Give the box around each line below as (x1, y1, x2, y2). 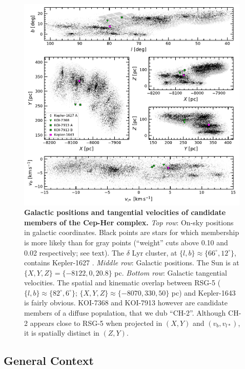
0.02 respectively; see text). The (24, 247, 124, 258)
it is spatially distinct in (24, 327, 99, 338)
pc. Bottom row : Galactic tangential (114, 267, 227, 278)
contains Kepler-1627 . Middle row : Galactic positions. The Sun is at (24, 257, 239, 268)
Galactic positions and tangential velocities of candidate (24, 207, 226, 218)
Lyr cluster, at (132, 247, 177, 258)
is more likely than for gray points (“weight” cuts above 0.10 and (24, 237, 228, 247)
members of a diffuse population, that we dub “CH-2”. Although (24, 307, 226, 318)
